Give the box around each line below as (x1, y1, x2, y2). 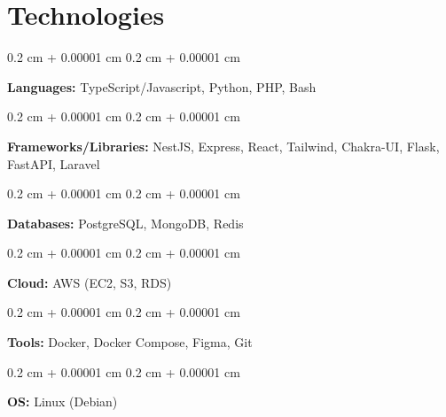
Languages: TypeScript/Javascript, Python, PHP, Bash (7, 77, 317, 96)
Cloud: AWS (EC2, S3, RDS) (7, 273, 172, 291)
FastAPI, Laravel (7, 154, 100, 173)
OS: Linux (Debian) (7, 392, 118, 411)
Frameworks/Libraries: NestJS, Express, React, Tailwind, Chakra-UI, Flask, (7, 136, 440, 155)
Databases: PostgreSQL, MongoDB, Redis (7, 213, 244, 232)
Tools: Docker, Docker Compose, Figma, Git (7, 333, 253, 351)
